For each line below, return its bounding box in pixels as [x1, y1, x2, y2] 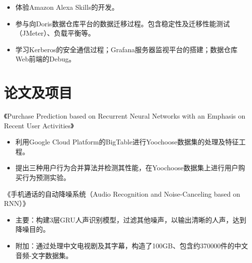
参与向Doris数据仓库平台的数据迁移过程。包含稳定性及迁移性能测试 [15, 18, 230, 28]
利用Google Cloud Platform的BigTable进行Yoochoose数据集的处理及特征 [15, 137, 239, 147]
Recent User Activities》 [4, 120, 74, 130]
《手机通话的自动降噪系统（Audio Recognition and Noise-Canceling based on [4, 188, 240, 199]
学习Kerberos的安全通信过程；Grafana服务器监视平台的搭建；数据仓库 [15, 44, 238, 54]
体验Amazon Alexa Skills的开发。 [15, 2, 119, 12]
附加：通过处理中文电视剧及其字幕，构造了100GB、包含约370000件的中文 [15, 241, 248, 251]
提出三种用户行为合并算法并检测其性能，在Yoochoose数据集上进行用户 [15, 162, 238, 173]
